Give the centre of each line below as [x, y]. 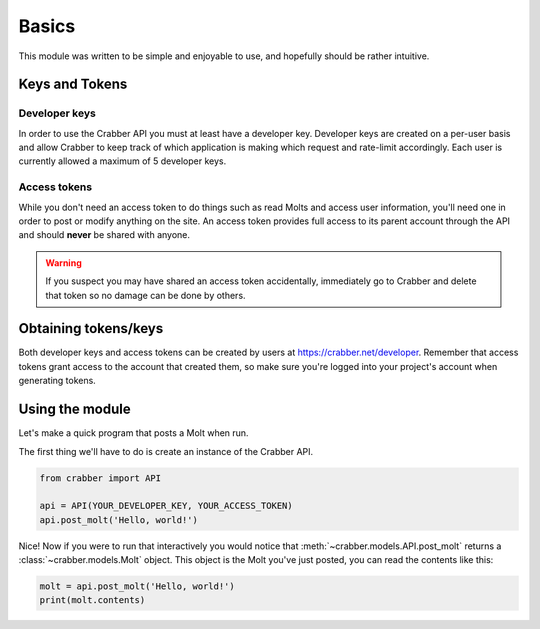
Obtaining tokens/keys [91, 328]
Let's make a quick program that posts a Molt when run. [133, 433]
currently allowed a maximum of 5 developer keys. [122, 161]
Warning [63, 262]
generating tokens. [57, 381]
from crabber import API [100, 478]
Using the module [74, 409]
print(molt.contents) [92, 600]
